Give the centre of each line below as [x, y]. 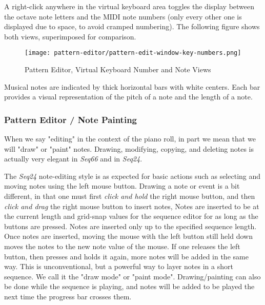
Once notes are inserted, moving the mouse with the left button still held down [128, 236]
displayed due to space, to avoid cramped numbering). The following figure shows [132, 26]
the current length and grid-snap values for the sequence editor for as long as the [131, 216]
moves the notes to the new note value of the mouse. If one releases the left [122, 246]
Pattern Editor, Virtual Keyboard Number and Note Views [118, 69]
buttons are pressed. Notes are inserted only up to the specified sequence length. [130, 226]
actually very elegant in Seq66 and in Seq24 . [73, 159]
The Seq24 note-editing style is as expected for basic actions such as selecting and [132, 176]
